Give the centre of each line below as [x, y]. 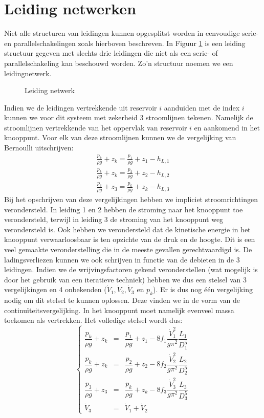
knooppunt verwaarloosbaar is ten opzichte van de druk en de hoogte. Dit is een [130, 239]
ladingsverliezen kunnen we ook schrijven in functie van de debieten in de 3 [122, 259]
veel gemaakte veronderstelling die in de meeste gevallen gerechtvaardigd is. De [128, 249]
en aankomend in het [227, 127]
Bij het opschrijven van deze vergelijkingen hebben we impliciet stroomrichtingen [131, 199]
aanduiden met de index [202, 107]
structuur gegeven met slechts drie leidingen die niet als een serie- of [111, 53]
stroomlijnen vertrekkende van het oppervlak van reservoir [96, 127]
